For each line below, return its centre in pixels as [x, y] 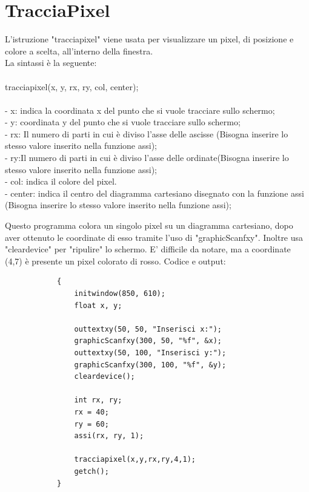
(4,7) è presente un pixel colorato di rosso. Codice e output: [115, 261]
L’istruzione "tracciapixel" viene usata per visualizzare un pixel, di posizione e [149, 39]
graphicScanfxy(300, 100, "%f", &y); [150, 365]
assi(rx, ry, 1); [109, 436]
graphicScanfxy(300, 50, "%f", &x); [148, 341]
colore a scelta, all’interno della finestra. [79, 51]
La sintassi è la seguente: [51, 63]
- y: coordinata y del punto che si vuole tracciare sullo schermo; [123, 122]
